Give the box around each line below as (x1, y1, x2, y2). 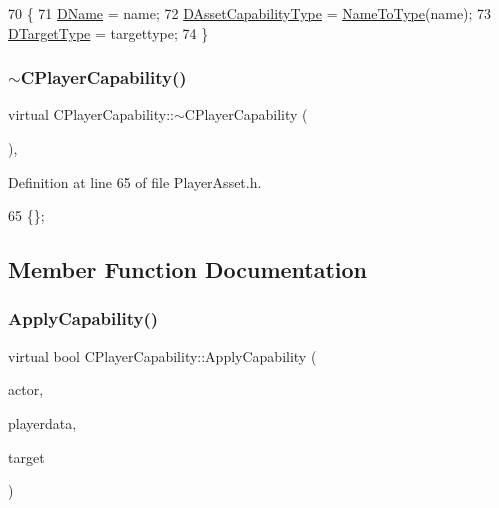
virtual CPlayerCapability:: (8, 104, 174, 125)
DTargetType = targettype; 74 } (8, 22, 209, 43)
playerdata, (8, 412, 77, 433)
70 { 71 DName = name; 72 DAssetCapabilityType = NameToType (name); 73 (8, 3, 492, 23)
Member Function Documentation (8, 254, 368, 285)
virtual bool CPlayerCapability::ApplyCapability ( (8, 345, 317, 366)
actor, (8, 379, 44, 400)
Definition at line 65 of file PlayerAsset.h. (8, 171, 262, 192)
